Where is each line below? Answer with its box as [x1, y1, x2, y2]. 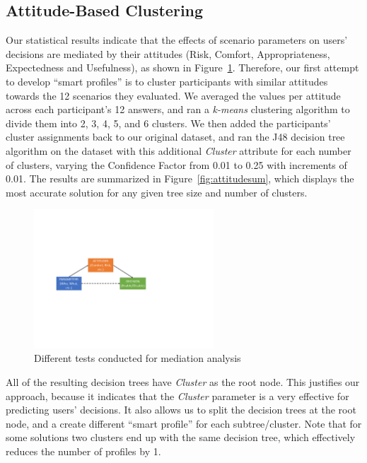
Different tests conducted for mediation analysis [34, 351, 241, 365]
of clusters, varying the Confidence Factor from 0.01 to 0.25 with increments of [6, 157, 347, 172]
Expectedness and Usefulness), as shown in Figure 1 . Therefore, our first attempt [6, 60, 359, 75]
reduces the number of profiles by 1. [6, 443, 161, 458]
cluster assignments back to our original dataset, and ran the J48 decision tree [6, 129, 345, 144]
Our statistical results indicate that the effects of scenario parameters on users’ [6, 33, 348, 47]
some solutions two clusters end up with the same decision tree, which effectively [6, 430, 356, 445]
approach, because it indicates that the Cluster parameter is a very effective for [6, 388, 349, 403]
